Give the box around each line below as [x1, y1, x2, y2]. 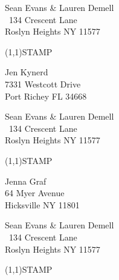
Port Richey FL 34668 [5, 89, 87, 102]
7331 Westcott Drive [5, 77, 81, 90]
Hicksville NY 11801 [5, 198, 80, 211]
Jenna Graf [5, 174, 47, 187]
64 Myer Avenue [5, 186, 65, 199]
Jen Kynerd [5, 66, 48, 78]
